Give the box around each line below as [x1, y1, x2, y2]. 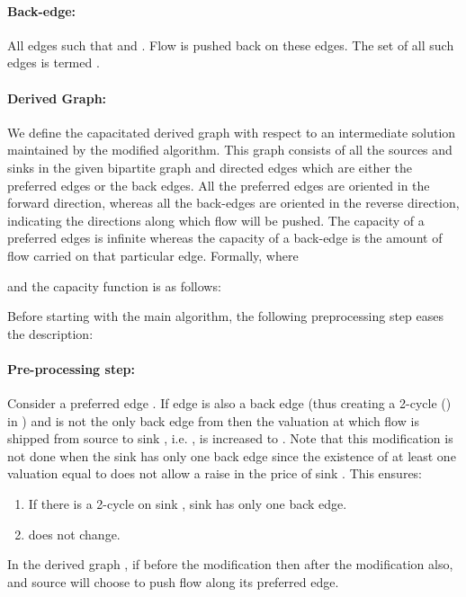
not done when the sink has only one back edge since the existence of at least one [7, 446, 456, 465]
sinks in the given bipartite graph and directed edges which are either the [7, 157, 412, 176]
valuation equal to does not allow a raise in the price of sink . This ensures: [7, 464, 423, 483]
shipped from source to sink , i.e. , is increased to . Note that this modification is [7, 429, 453, 448]
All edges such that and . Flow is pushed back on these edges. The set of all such [7, 35, 454, 54]
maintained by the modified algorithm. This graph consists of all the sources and [7, 140, 453, 159]
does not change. [28, 524, 121, 543]
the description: [7, 324, 94, 343]
